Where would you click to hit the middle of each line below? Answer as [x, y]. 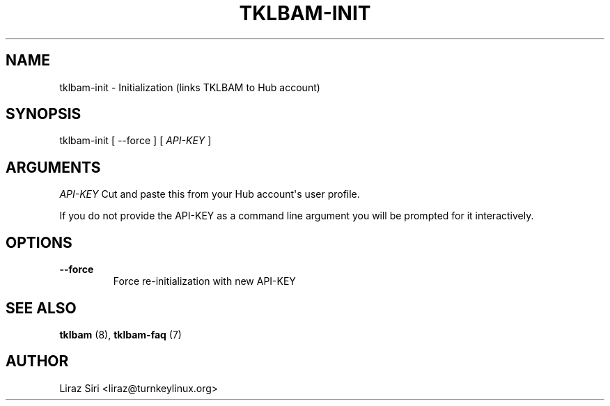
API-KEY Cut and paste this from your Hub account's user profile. [210, 194]
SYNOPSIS [44, 114]
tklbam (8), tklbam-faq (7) [120, 334]
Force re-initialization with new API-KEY [204, 281]
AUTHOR [37, 361]
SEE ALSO [41, 308]
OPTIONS [39, 242]
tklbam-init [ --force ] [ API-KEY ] [135, 141]
